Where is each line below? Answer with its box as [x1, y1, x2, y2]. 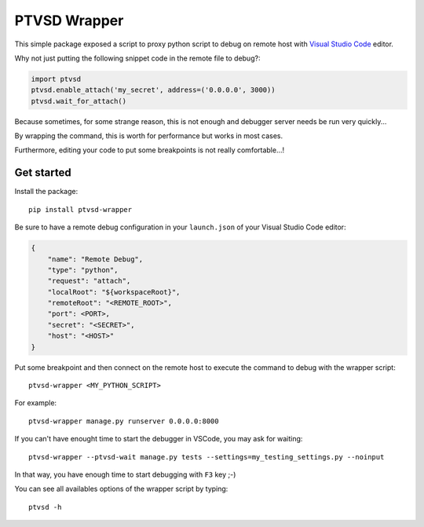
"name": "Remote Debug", [47, 254, 144, 263]
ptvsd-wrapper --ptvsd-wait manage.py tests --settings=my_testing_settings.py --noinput [28, 452, 385, 461]
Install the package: [14, 187, 79, 196]
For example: [14, 398, 57, 408]
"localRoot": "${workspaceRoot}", [47, 287, 181, 296]
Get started [14, 166, 71, 180]
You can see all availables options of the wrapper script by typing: [14, 484, 228, 494]
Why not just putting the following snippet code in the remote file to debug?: [14, 53, 261, 63]
